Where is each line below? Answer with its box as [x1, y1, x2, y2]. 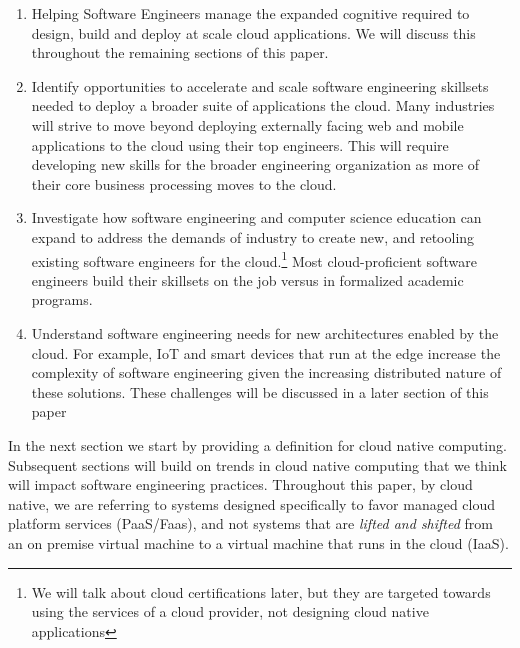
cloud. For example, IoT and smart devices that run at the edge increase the [31, 342, 501, 363]
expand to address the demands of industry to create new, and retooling [31, 226, 475, 247]
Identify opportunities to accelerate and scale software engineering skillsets [31, 75, 489, 96]
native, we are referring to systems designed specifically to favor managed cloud [8, 493, 496, 514]
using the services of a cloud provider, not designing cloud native [31, 601, 429, 622]
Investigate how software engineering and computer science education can [31, 207, 482, 228]
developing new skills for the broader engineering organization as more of [31, 154, 480, 175]
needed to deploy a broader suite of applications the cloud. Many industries [31, 95, 495, 116]
